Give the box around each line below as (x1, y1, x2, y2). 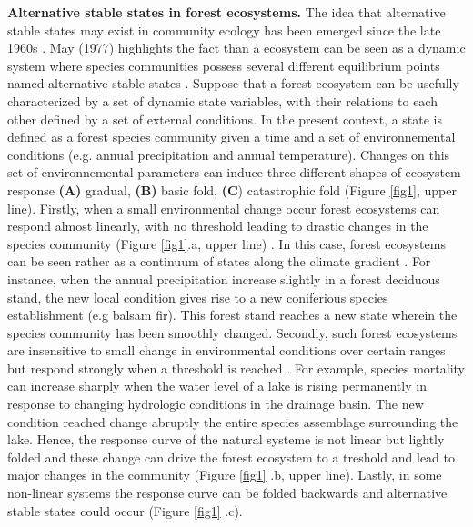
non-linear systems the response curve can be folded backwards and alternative (7, 483, 448, 502)
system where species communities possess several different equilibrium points (7, 55, 440, 75)
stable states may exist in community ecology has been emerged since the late (7, 20, 441, 39)
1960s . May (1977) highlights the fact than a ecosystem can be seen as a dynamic (7, 38, 466, 57)
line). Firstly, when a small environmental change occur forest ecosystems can (7, 198, 440, 217)
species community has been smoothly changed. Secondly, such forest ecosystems (7, 323, 458, 342)
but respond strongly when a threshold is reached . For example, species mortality (7, 358, 465, 377)
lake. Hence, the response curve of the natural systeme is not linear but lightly (7, 430, 445, 449)
